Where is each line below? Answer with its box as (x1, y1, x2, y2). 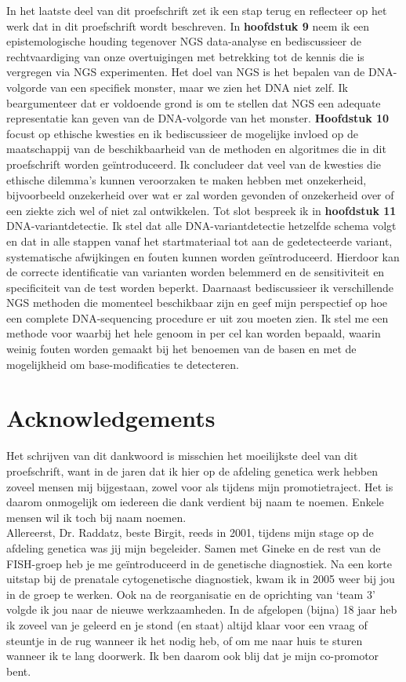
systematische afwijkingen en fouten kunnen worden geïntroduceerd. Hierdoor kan (6, 248, 400, 264)
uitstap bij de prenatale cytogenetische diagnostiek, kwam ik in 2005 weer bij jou (6, 571, 395, 587)
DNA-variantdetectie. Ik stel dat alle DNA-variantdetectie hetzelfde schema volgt (6, 217, 397, 234)
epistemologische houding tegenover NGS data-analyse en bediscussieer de (6, 33, 361, 49)
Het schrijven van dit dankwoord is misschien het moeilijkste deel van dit (6, 447, 358, 464)
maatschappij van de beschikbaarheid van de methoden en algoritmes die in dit (6, 140, 386, 157)
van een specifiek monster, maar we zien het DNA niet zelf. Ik (50, 78, 348, 95)
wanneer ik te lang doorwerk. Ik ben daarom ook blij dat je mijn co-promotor (6, 647, 379, 664)
